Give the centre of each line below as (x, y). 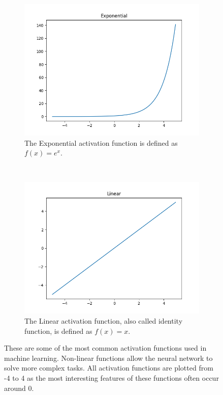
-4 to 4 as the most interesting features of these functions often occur (112, 377)
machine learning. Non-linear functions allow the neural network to (108, 358)
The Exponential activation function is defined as (101, 142)
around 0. (19, 388)
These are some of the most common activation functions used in (105, 348)
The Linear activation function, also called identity (104, 320)
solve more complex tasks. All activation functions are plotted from (109, 368)
